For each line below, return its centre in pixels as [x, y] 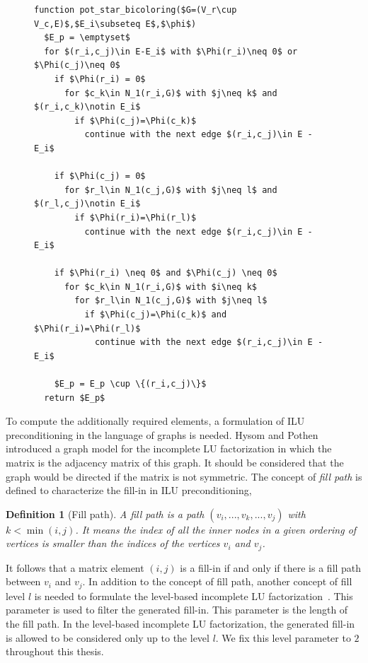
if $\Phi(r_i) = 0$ [100, 79]
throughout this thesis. [55, 651]
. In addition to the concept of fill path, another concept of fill [217, 581]
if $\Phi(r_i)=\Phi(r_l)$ [136, 217]
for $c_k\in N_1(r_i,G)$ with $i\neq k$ [160, 287]
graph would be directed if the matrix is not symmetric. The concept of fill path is [184, 476]
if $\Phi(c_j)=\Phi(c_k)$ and [156, 315]
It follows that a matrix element [75, 567]
